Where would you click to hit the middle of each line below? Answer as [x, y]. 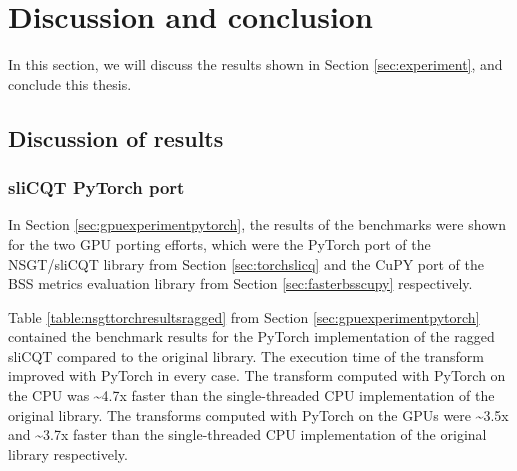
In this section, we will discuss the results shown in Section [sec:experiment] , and [255, 64]
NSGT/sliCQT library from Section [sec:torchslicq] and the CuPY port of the [246, 263]
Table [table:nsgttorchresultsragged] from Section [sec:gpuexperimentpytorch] [244, 316]
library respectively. [68, 453]
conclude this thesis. [70, 83]
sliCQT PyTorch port [96, 187]
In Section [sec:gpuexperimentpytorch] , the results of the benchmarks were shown [257, 224]
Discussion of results [116, 137]
